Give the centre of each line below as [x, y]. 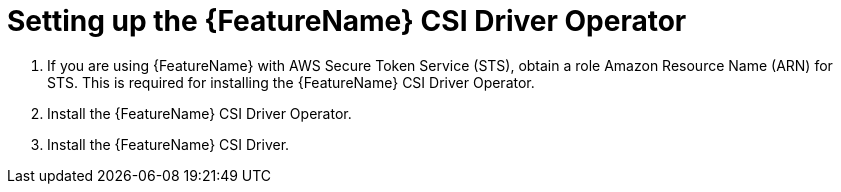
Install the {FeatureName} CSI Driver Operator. [199, 113]
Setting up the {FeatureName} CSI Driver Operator [347, 21]
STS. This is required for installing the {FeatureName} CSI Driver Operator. [291, 82]
